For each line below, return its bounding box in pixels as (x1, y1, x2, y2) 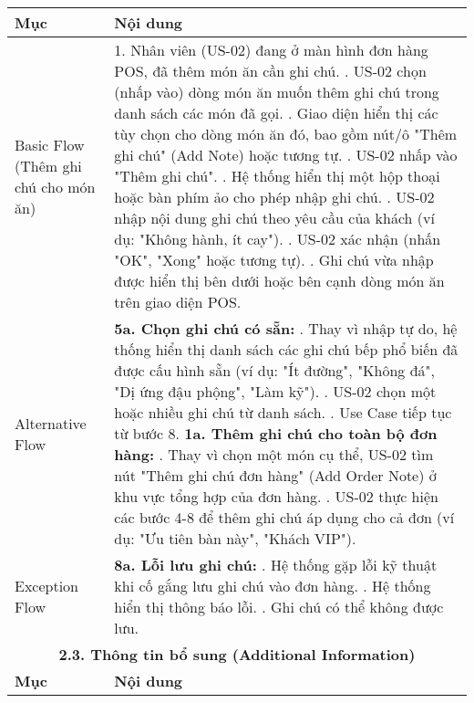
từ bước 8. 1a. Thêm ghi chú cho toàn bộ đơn (114, 423, 438, 444)
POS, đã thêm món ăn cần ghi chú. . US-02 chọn (114, 60, 427, 81)
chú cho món (15, 175, 96, 197)
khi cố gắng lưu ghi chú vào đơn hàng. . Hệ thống (114, 575, 431, 596)
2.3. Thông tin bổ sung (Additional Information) (58, 644, 416, 665)
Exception (15, 575, 79, 596)
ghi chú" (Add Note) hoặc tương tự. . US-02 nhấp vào (114, 144, 458, 165)
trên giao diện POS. (114, 291, 242, 312)
